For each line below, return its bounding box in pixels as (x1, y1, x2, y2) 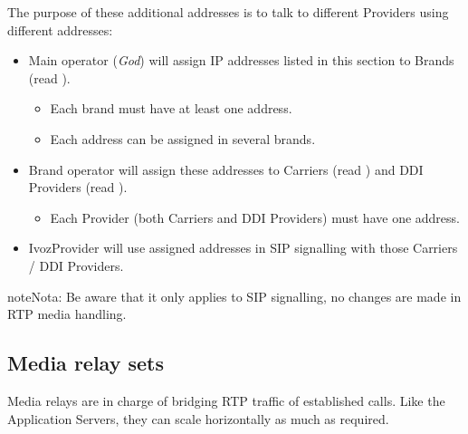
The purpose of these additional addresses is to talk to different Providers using (7, 3, 449, 21)
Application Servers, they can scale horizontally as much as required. (7, 409, 389, 428)
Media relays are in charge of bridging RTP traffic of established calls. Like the (7, 391, 445, 410)
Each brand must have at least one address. (50, 99, 292, 118)
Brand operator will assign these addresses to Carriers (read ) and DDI (28, 159, 424, 178)
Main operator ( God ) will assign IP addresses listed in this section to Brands (28, 51, 454, 70)
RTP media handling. (7, 304, 127, 323)
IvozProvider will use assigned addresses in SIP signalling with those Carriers (28, 238, 458, 257)
